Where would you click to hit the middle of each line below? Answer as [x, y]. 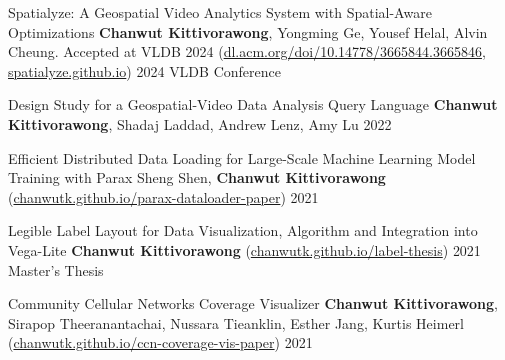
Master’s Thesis [56, 269]
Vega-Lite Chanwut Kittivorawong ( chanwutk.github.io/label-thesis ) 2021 [244, 249]
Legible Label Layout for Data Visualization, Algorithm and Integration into [243, 230]
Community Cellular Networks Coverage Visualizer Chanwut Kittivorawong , [253, 303]
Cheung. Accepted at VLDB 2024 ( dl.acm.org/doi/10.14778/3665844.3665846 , [247, 51]
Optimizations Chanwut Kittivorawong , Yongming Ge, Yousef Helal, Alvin [248, 31]
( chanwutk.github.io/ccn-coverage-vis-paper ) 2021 [160, 342]
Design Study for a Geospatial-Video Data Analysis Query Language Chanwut [253, 104]
